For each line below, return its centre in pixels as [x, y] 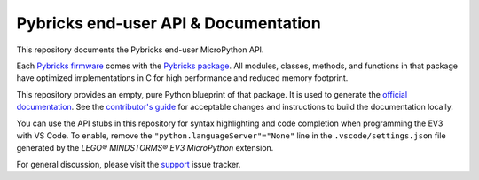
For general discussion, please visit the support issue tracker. [129, 164]
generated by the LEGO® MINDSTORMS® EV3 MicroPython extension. [145, 148]
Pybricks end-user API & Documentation [169, 23]
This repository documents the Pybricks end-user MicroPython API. [140, 50]
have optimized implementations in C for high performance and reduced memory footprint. [182, 78]
